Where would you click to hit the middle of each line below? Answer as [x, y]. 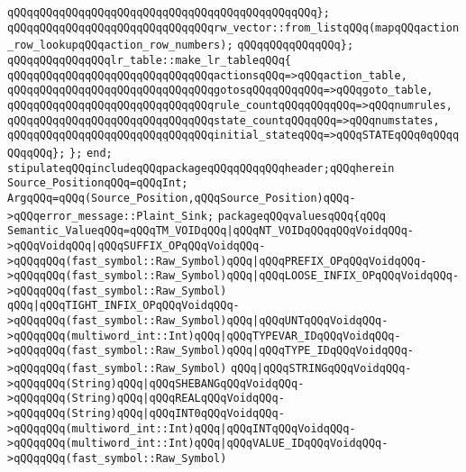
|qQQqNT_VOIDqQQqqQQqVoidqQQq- [320, 231]
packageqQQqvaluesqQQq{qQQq [302, 216]
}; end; [91, 153]
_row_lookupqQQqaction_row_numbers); [120, 45]
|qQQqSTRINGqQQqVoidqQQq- [334, 369]
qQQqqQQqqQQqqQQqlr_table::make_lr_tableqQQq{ [149, 60]
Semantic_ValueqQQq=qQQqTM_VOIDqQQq [117, 231]
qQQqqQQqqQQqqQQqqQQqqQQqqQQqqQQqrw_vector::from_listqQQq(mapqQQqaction [233, 27]
